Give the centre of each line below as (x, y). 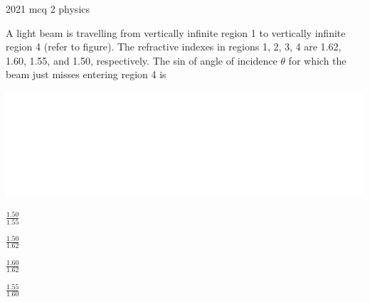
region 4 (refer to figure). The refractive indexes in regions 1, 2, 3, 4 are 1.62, (174, 47)
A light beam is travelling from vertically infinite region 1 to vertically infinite (176, 32)
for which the (317, 60)
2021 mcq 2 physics (48, 9)
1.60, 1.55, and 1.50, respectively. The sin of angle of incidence (142, 60)
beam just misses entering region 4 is (86, 74)
